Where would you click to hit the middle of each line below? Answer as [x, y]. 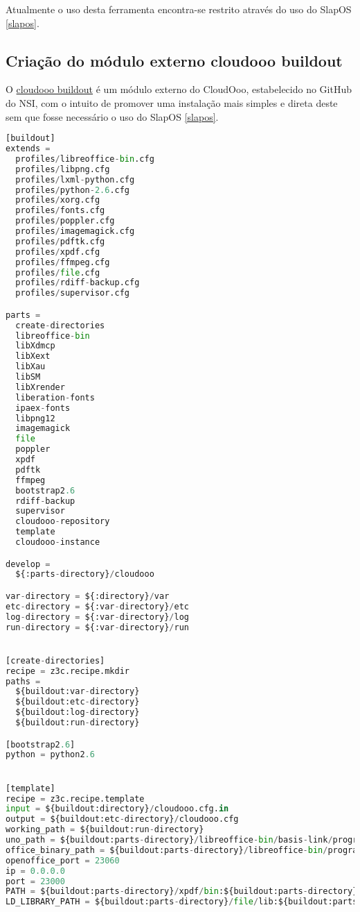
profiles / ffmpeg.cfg [63, 262]
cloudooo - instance [58, 542]
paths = [23, 681]
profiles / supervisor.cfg [72, 293]
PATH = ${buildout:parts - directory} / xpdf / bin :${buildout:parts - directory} [182, 892]
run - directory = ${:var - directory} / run [97, 627]
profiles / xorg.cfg [58, 200]
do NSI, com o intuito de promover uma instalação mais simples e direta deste [172, 102]
